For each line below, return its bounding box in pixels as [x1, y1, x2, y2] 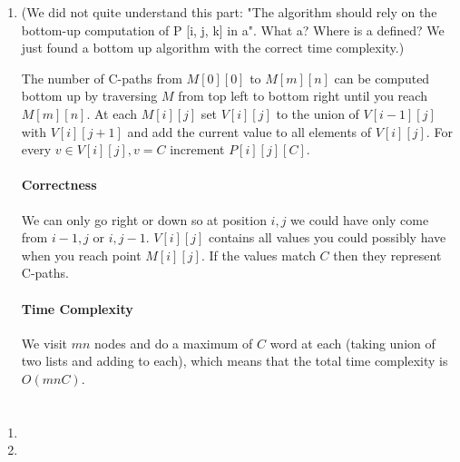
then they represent [333, 245, 442, 264]
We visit [21, 333, 68, 352]
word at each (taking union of [269, 333, 436, 352]
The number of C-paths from [21, 68, 182, 87]
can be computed [334, 68, 430, 87]
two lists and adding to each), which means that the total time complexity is [21, 351, 448, 370]
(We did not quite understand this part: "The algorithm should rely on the [21, 3, 437, 21]
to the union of [276, 103, 359, 123]
